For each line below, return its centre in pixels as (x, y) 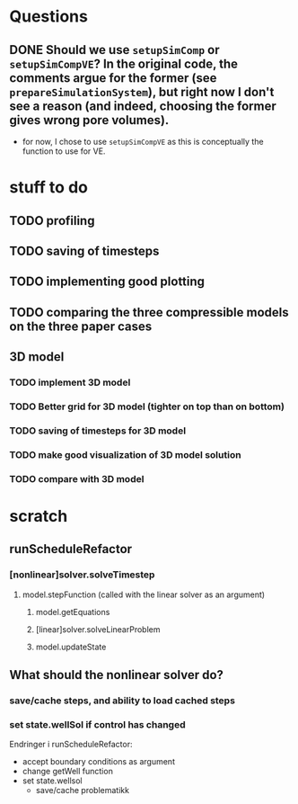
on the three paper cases (81, 326)
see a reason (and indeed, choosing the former (143, 106)
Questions (48, 17)
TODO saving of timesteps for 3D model (98, 431)
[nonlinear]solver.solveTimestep (82, 575)
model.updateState (71, 647)
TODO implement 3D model (70, 382)
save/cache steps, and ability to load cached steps (123, 701)
